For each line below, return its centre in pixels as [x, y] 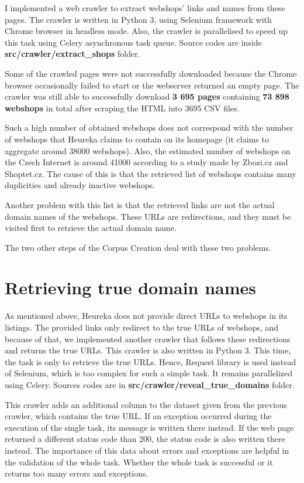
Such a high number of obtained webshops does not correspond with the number [149, 127]
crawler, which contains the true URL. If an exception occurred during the [138, 416]
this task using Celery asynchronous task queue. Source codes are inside [133, 42]
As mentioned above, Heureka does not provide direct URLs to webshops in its [146, 316]
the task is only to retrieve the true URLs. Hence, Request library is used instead [151, 361]
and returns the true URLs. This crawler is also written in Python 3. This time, [148, 350]
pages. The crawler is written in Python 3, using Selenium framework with [138, 19]
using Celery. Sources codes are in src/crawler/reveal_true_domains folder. [150, 384]
